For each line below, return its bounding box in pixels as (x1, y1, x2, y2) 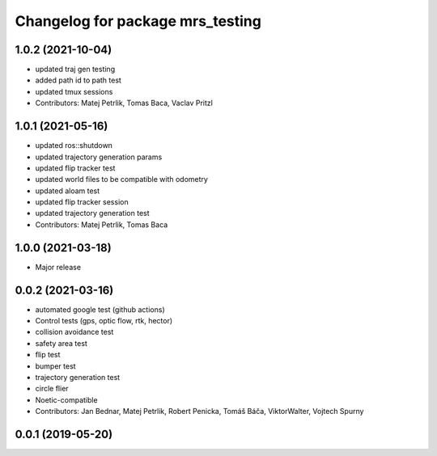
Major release (35, 262, 81, 272)
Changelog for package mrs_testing (15, 12, 262, 30)
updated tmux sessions (35, 87, 113, 96)
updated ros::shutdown (35, 141, 113, 150)
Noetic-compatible (35, 395, 98, 404)
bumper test (35, 361, 76, 371)
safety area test (35, 338, 88, 348)
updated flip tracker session (35, 197, 129, 207)
